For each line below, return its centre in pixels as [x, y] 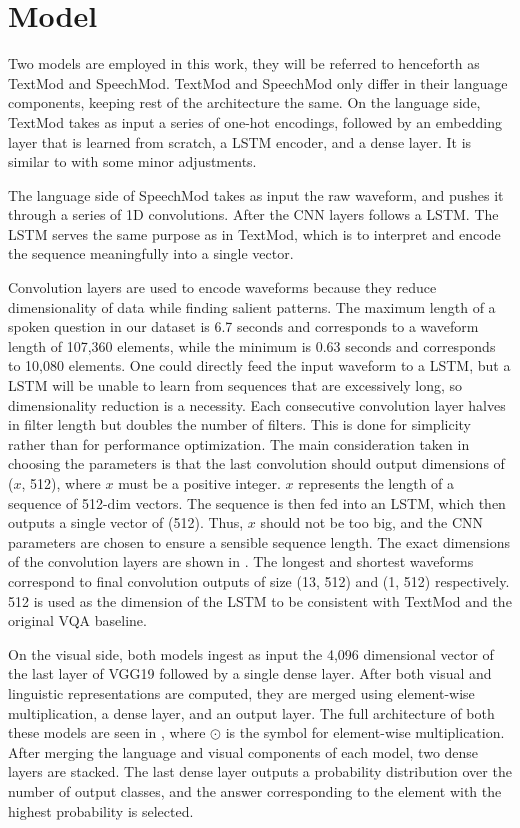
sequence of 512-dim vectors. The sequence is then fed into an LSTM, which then [257, 502]
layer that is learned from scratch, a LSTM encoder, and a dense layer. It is [240, 141]
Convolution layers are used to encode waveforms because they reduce [222, 287]
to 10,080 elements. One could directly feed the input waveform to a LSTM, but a [259, 365]
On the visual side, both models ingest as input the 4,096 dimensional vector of [251, 653]
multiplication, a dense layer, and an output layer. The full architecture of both [251, 712]
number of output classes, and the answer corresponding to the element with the [255, 790]
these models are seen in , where [107, 732]
